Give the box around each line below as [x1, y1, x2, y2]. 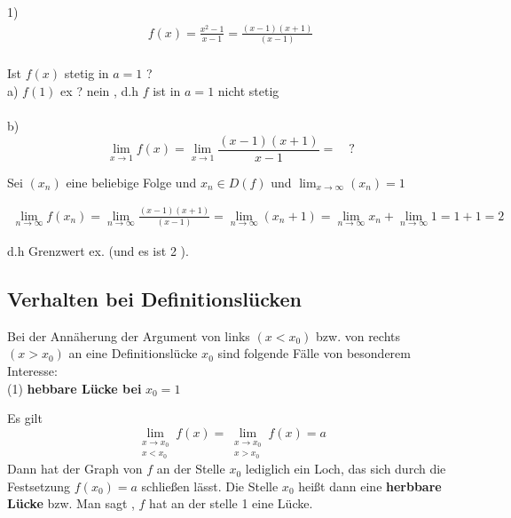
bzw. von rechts [316, 326, 401, 345]
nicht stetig [217, 81, 279, 100]
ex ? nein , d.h [60, 81, 139, 100]
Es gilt [7, 409, 43, 427]
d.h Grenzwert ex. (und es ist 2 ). [7, 241, 189, 259]
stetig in [64, 64, 109, 83]
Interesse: [7, 361, 58, 379]
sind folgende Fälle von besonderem [217, 344, 411, 363]
